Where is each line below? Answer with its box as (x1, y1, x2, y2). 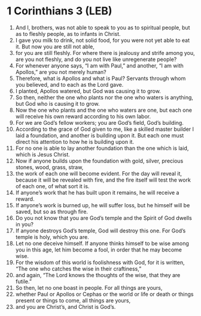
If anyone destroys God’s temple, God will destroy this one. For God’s (15, 227, 186, 234)
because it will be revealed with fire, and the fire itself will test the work (15, 176, 191, 183)
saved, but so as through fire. (15, 208, 89, 215)
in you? (15, 220, 33, 228)
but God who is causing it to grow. (15, 100, 100, 107)
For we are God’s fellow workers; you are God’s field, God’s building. (15, 119, 184, 126)
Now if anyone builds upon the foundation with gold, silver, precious (15, 157, 184, 164)
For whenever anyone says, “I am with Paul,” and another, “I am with (15, 62, 184, 69)
